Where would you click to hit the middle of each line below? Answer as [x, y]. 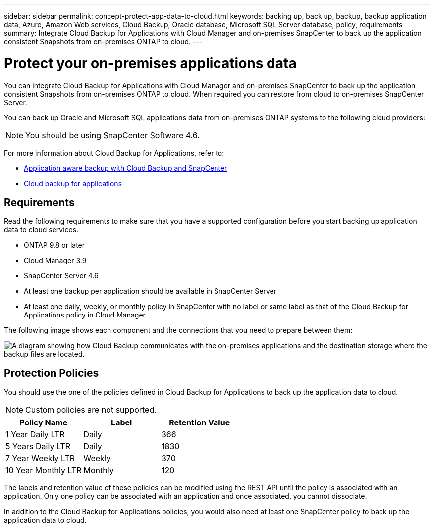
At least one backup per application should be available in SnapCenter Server [150, 291]
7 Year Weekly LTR [40, 458]
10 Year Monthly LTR [44, 470]
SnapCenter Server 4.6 [61, 276]
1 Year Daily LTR [35, 435]
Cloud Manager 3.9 [55, 261]
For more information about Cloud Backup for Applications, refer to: [114, 153]
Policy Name [44, 423]
